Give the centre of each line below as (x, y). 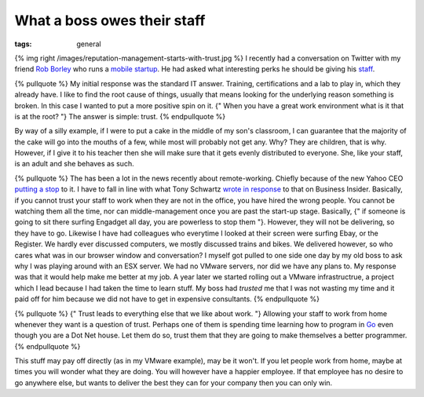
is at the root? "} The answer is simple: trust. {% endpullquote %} (120, 116)
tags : (23, 44)
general (89, 44)
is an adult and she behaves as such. (74, 164)
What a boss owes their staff (110, 20)
